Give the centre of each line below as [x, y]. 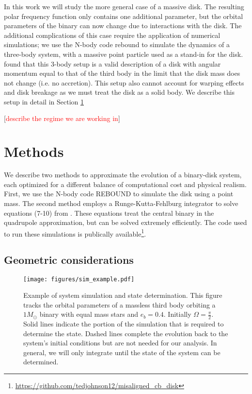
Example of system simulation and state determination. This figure [123, 295]
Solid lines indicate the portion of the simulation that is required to [124, 323]
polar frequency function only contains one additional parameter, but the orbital [124, 16]
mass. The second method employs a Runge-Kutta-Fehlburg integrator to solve [121, 203]
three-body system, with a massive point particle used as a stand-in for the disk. [124, 54]
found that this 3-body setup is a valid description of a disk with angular [112, 63]
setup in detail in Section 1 [44, 101]
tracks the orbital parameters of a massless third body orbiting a [119, 304]
